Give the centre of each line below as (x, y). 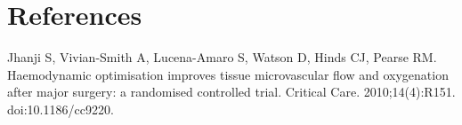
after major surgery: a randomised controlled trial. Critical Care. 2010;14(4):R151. (231, 92)
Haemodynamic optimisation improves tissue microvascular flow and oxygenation (228, 74)
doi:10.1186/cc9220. (61, 109)
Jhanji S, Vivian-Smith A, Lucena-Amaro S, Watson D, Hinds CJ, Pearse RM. (222, 57)
